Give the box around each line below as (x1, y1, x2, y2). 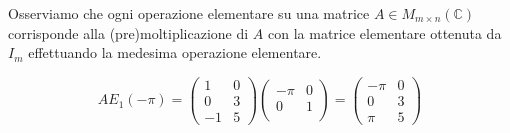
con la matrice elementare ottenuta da (268, 22, 502, 43)
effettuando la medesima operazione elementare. (28, 42, 322, 63)
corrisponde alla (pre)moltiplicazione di (8, 22, 249, 43)
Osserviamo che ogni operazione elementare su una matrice (8, 3, 370, 23)
